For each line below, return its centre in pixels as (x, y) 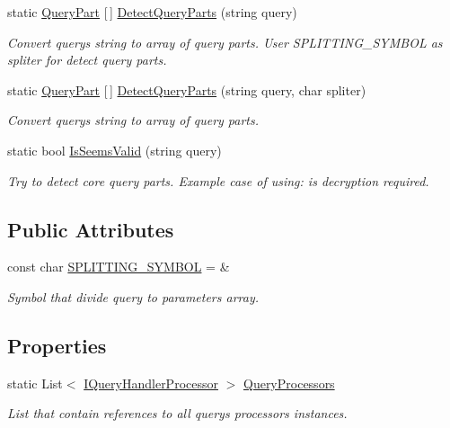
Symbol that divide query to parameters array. (133, 296)
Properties (57, 345)
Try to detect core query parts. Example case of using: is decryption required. (218, 180)
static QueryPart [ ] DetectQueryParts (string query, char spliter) (187, 89)
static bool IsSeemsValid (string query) (115, 150)
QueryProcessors (289, 383)
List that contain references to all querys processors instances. (177, 413)
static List (35, 383)
